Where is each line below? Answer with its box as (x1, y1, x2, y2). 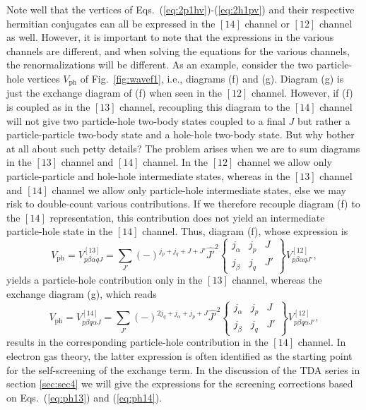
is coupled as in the (6, 100, 90, 114)
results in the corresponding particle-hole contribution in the (6, 334, 268, 349)
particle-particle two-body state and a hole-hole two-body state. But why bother (6, 127, 355, 142)
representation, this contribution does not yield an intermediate (49, 210, 325, 224)
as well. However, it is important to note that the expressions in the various (6, 30, 334, 44)
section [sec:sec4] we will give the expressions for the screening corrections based (6, 376, 353, 391)
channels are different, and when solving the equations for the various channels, (6, 43, 350, 58)
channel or (244, 16, 290, 30)
